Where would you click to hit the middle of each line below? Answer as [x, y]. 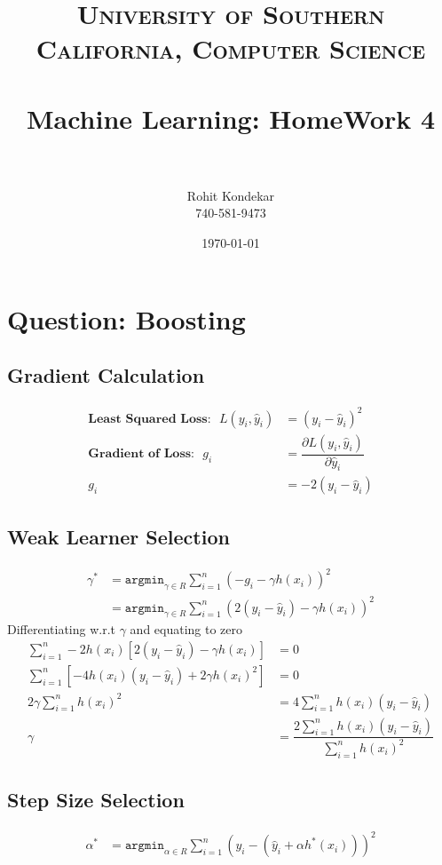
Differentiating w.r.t [62, 629]
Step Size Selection [96, 800]
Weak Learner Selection [118, 536]
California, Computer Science [231, 48]
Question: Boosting [126, 318]
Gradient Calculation [106, 375]
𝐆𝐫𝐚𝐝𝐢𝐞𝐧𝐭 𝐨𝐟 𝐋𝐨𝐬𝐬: [142, 454]
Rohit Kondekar [231, 195]
